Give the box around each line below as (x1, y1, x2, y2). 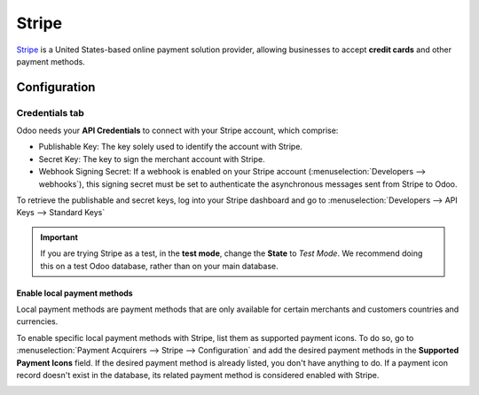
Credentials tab (16, 106, 84, 119)
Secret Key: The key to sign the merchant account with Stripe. (38, 153, 265, 164)
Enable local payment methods (16, 288, 133, 298)
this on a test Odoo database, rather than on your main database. (40, 260, 279, 271)
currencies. (16, 316, 59, 327)
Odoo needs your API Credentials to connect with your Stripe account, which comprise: (16, 125, 339, 136)
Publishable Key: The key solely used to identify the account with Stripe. (38, 142, 303, 152)
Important (40, 231, 79, 243)
